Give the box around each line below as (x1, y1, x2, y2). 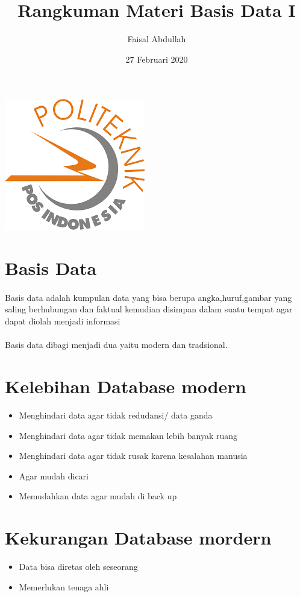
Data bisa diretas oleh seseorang (19, 560, 138, 573)
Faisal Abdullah (127, 33, 186, 45)
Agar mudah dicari (19, 469, 89, 482)
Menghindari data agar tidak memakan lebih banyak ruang (19, 429, 238, 441)
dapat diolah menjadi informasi (5, 315, 120, 327)
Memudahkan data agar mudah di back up (19, 490, 177, 502)
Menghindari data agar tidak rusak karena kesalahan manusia (19, 449, 248, 462)
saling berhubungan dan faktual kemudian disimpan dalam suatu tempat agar (5, 303, 293, 315)
